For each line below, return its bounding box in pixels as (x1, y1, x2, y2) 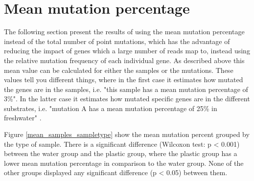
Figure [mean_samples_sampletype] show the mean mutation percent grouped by (4, 129, 250, 139)
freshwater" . (4, 113, 42, 123)
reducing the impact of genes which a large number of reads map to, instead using (4, 45, 250, 56)
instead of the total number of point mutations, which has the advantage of (4, 36, 230, 46)
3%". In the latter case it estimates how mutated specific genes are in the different (4, 93, 250, 104)
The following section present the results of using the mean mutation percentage (4, 26, 245, 37)
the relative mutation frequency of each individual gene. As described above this (4, 55, 245, 65)
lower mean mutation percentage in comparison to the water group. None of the (4, 158, 244, 168)
